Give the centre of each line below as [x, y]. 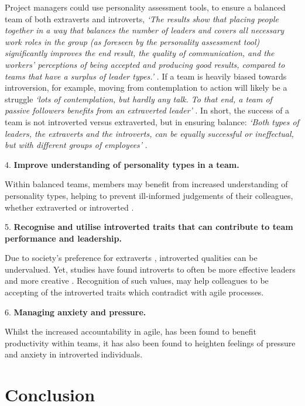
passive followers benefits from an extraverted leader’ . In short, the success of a [147, 110]
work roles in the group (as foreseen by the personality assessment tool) [132, 41]
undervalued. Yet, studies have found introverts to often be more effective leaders [150, 269]
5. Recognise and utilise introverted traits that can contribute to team [149, 227]
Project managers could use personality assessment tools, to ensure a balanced [145, 7]
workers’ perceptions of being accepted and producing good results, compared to [145, 64]
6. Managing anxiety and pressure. [76, 312]
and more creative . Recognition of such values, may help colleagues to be [137, 281]
